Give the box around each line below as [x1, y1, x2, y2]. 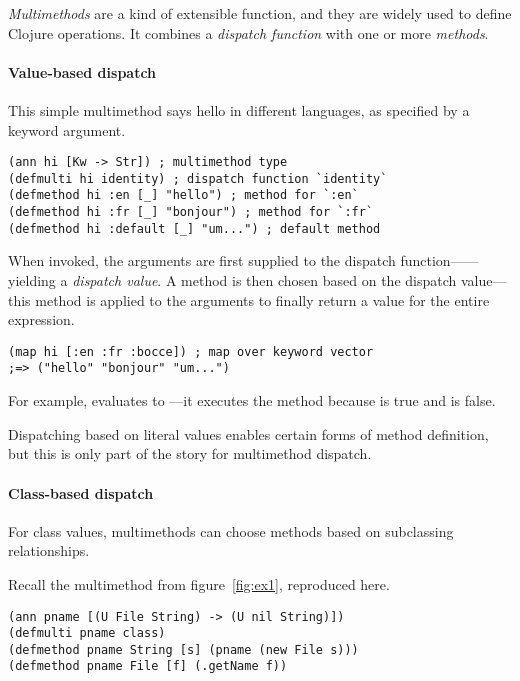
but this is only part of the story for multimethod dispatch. [8, 443, 372, 464]
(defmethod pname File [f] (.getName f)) [8, 659, 288, 674]
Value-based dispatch [8, 61, 157, 82]
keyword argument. [8, 119, 126, 140]
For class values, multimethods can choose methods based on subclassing [8, 520, 454, 541]
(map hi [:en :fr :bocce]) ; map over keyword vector [8, 344, 374, 359]
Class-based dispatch [8, 482, 154, 503]
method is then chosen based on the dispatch [181, 270, 457, 291]
